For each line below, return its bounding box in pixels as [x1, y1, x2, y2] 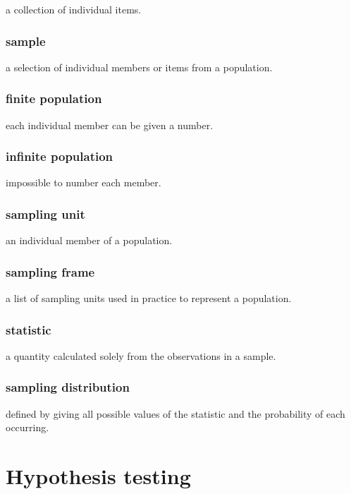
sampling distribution [6, 378, 130, 396]
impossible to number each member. [6, 175, 161, 190]
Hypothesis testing [6, 462, 191, 490]
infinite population [6, 147, 113, 165]
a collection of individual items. [6, 2, 142, 16]
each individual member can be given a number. [6, 117, 214, 132]
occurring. [6, 420, 49, 435]
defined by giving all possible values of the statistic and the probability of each [6, 406, 345, 421]
